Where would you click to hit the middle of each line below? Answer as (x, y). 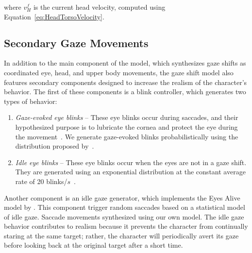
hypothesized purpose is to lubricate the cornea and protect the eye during (126, 126)
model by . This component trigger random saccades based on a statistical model (125, 207)
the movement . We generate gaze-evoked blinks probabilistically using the (127, 136)
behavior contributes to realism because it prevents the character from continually (126, 226)
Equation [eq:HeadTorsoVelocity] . (54, 16)
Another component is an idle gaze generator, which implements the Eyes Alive (122, 197)
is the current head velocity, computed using (99, 7)
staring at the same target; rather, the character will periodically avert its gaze (121, 235)
